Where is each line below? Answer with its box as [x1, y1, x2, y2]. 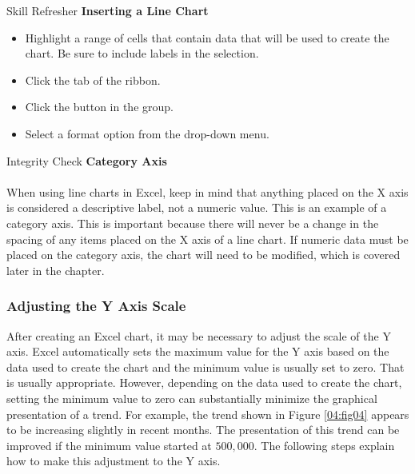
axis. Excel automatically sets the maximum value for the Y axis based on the [6, 343, 389, 360]
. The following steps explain [253, 436, 395, 453]
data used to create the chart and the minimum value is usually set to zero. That [6, 358, 405, 375]
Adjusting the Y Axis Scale [6, 296, 186, 316]
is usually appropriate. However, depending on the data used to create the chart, [6, 374, 402, 391]
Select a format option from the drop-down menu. [25, 125, 269, 141]
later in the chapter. [6, 261, 105, 278]
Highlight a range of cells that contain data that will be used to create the [25, 29, 389, 46]
